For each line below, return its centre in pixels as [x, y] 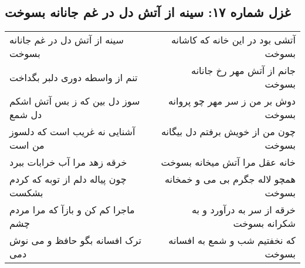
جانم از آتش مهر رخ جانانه [243, 71]
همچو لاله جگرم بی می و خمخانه [230, 179]
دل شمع [26, 115]
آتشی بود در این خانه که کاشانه [233, 40]
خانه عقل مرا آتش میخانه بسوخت [228, 162]
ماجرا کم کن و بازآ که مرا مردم [72, 210]
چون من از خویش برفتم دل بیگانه [228, 132]
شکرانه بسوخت [264, 223]
